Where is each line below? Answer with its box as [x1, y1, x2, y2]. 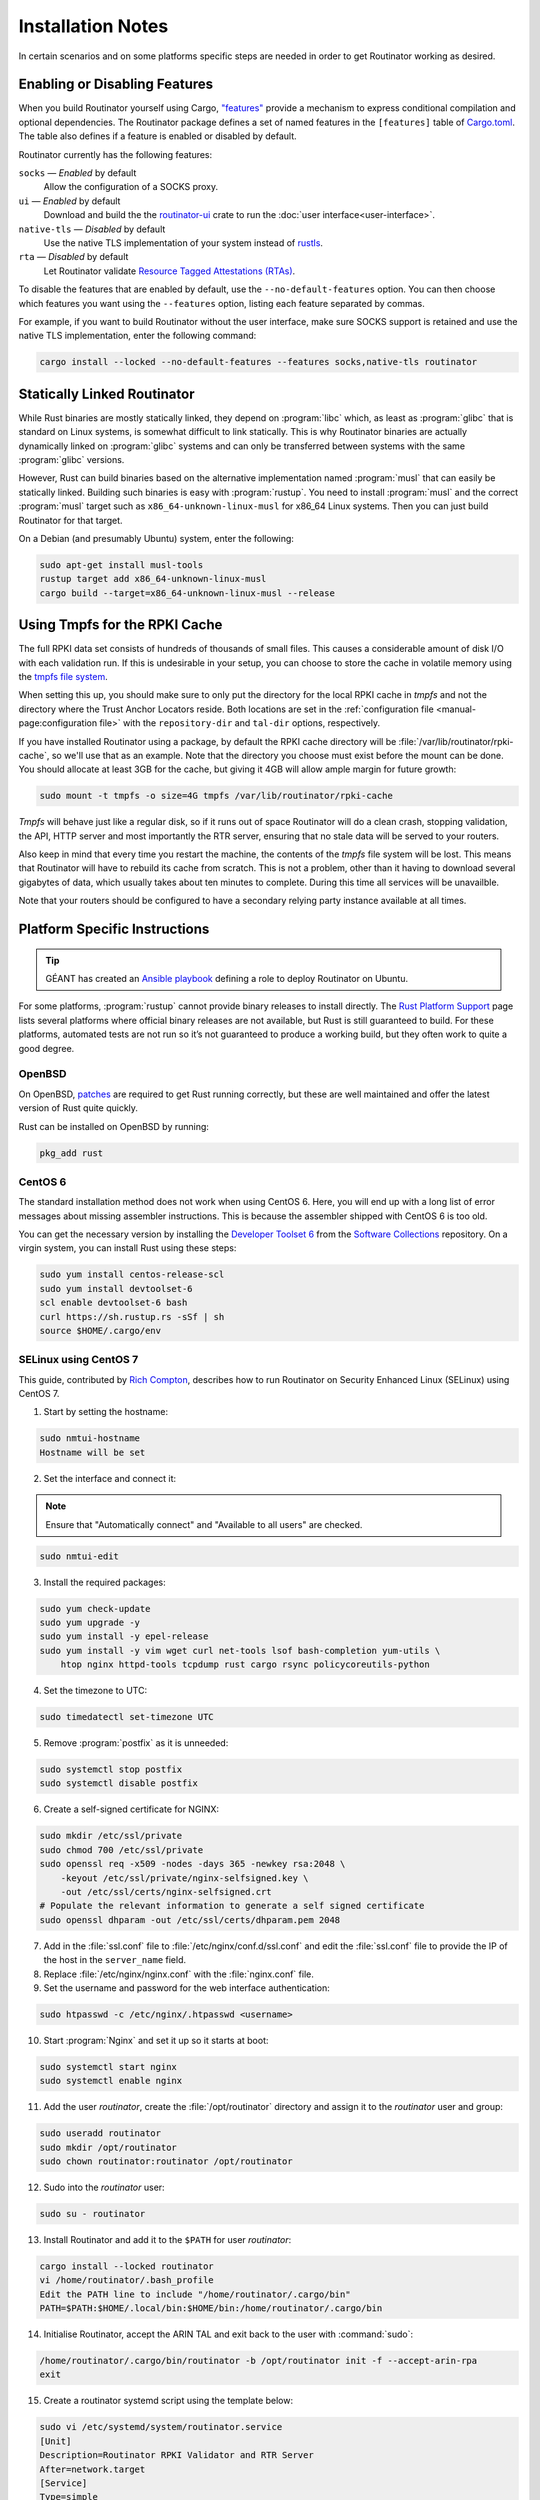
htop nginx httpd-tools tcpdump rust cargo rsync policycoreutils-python [60, 1659, 430, 1670]
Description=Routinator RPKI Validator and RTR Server [39, 2450, 314, 2461]
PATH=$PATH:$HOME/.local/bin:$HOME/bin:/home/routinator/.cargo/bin [39, 2303, 383, 2314]
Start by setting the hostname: [43, 1406, 169, 1418]
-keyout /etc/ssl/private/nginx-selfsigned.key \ [60, 1872, 309, 1884]
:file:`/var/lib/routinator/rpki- [398, 735, 514, 747]
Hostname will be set [39, 1446, 146, 1458]
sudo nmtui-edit [39, 1550, 120, 1562]
